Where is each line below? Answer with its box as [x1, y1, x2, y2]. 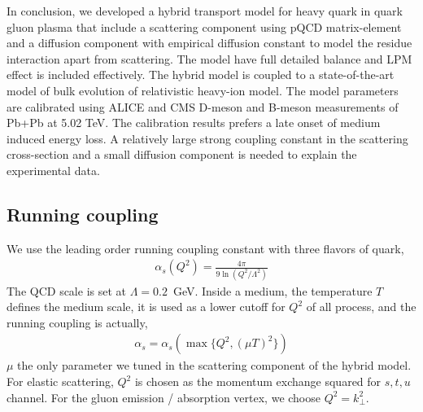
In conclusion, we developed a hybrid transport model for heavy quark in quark [7, 2, 403, 19]
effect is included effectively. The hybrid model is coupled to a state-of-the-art [7, 66, 395, 83]
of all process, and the [306, 298, 416, 315]
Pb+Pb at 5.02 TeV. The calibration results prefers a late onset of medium [7, 114, 381, 131]
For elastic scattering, [7, 373, 114, 390]
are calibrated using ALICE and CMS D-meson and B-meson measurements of [7, 98, 399, 115]
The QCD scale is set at [7, 282, 126, 299]
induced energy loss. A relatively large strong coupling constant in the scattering [7, 129, 408, 147]
